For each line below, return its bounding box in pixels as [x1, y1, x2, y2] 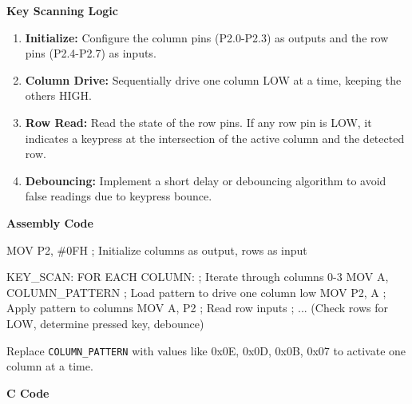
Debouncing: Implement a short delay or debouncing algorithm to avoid [25, 172, 386, 188]
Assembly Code [6, 214, 93, 231]
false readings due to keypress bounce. [25, 188, 212, 204]
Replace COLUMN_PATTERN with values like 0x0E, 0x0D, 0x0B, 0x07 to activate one [6, 342, 406, 358]
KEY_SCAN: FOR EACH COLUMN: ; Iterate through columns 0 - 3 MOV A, [6, 268, 389, 285]
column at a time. [6, 358, 93, 374]
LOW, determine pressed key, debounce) [6, 315, 204, 331]
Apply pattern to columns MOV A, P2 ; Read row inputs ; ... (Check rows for [6, 299, 388, 316]
